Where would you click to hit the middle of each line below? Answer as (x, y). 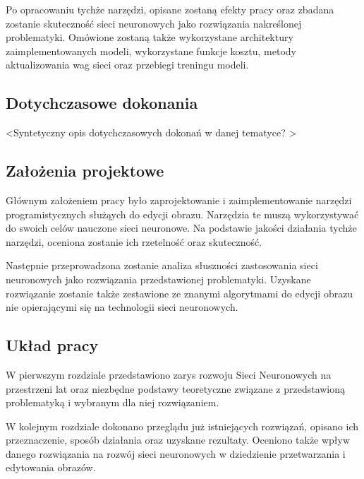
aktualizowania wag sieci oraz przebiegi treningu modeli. (127, 65)
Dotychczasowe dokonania (102, 103)
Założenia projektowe (85, 171)
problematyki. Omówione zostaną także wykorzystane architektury (150, 37)
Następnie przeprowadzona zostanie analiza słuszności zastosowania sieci (162, 265)
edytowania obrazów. (51, 467)
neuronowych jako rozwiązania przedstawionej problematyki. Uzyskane (158, 279)
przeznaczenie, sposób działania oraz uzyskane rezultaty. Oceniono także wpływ (178, 440)
